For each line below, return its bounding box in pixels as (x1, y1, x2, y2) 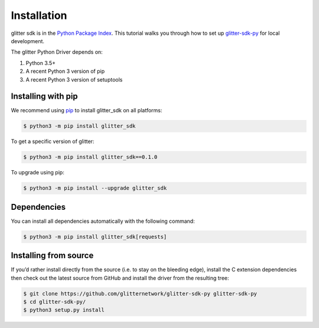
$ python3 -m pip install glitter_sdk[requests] (23, 233, 167, 240)
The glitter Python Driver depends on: (11, 48, 103, 56)
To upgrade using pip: (11, 169, 64, 176)
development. (11, 37, 44, 44)
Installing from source (11, 251, 94, 261)
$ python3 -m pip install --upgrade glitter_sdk (23, 185, 167, 191)
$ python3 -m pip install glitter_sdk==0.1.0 (23, 154, 158, 161)
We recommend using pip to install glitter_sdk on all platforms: (11, 107, 162, 114)
